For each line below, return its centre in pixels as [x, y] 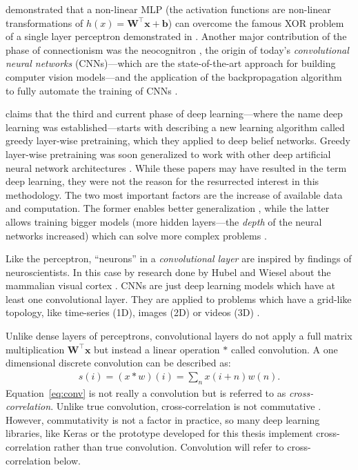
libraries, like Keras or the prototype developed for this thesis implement [159, 433]
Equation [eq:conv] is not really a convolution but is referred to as [146, 392]
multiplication [35, 349]
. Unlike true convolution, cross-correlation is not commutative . [186, 406]
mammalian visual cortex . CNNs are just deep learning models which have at [170, 285]
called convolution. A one [284, 349]
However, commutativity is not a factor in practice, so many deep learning [163, 419]
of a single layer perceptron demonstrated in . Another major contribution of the [176, 36]
